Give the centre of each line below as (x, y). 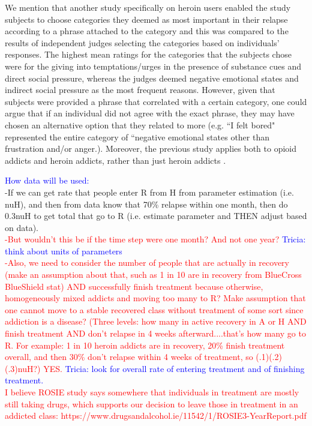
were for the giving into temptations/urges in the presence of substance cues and (153, 66)
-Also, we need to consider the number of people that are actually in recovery (147, 262)
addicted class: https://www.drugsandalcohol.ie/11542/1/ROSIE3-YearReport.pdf (156, 415)
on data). (22, 227)
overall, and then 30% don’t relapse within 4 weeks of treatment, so (129, 357)
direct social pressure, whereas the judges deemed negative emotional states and (152, 78)
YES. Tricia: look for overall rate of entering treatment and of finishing (174, 368)
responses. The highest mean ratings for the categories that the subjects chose (148, 54)
